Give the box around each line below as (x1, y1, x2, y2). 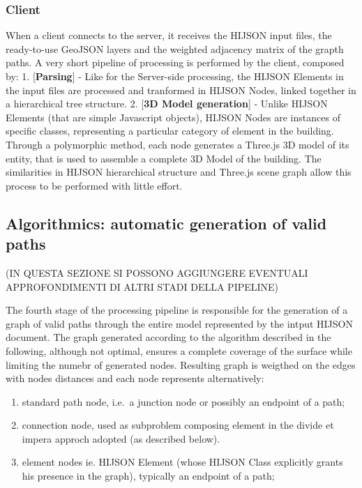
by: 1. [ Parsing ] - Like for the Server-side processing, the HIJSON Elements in (6, 69, 344, 83)
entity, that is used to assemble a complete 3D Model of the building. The (6, 151, 322, 165)
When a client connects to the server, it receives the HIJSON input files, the (6, 28, 332, 43)
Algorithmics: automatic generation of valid (6, 212, 327, 234)
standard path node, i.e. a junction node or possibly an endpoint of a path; (22, 394, 345, 409)
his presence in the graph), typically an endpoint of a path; (22, 468, 275, 483)
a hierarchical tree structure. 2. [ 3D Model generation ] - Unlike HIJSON (6, 96, 328, 111)
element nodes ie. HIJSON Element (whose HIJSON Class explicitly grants (22, 455, 343, 469)
